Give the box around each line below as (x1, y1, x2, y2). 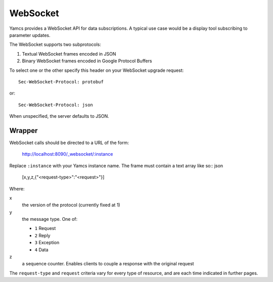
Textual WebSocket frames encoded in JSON (22, 51, 116, 57)
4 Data (34, 247, 49, 253)
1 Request (34, 225, 56, 231)
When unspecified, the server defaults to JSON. (9, 113, 109, 119)
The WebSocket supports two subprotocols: (9, 41, 101, 48)
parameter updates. (9, 32, 51, 38)
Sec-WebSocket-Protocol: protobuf (18, 79, 104, 84)
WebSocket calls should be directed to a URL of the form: (9, 139, 129, 146)
